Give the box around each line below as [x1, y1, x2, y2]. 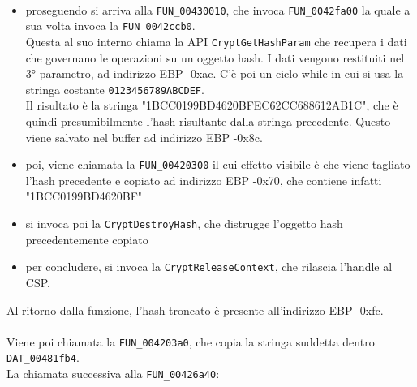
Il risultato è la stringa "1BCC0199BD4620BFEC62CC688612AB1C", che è [25, 97, 398, 114]
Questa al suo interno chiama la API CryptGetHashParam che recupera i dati [25, 32, 407, 49]
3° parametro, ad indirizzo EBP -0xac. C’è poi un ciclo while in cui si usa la [25, 65, 404, 82]
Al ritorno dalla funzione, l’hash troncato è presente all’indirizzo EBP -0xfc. [6, 301, 384, 318]
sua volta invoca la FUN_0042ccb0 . [25, 17, 196, 34]
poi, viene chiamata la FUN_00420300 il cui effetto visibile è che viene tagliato [25, 156, 411, 173]
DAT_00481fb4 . [6, 349, 80, 366]
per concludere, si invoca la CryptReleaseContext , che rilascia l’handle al [25, 258, 393, 275]
